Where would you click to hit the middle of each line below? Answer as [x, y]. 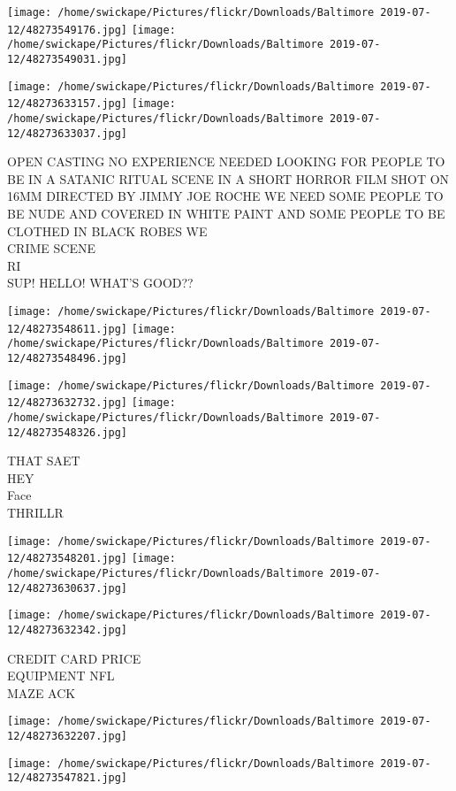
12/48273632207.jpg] [68, 736]
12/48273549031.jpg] [68, 59]
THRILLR [35, 513]
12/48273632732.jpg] [68, 403]
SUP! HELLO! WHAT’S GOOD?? [100, 283]
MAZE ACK [42, 692]
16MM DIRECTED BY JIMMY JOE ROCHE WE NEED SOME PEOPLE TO [225, 196]
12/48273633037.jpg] [68, 133]
